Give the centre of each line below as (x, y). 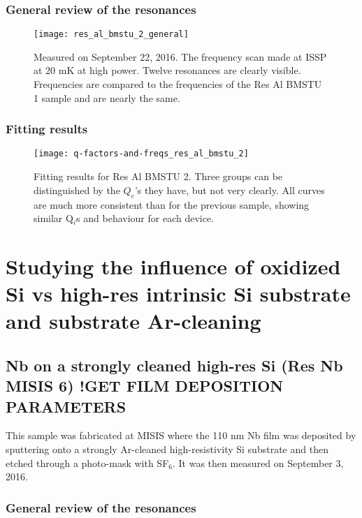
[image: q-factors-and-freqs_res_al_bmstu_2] (141, 154)
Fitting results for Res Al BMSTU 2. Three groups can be (158, 176)
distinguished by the (77, 190)
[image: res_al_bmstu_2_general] (111, 35)
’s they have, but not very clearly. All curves (230, 190)
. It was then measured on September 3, (258, 462)
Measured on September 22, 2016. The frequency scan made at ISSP (180, 56)
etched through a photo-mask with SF (87, 462)
